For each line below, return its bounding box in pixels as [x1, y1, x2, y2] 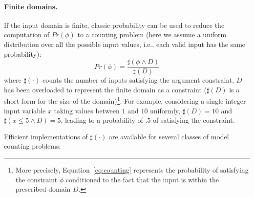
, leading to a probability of [61, 115, 143, 125]
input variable [4, 105, 46, 115]
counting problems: [4, 141, 61, 151]
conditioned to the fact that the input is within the [65, 174, 219, 184]
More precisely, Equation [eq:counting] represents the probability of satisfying [15, 165, 249, 175]
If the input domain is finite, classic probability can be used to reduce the [4, 20, 225, 30]
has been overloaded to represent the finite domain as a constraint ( [4, 84, 207, 94]
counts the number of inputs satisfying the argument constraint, [42, 75, 234, 85]
